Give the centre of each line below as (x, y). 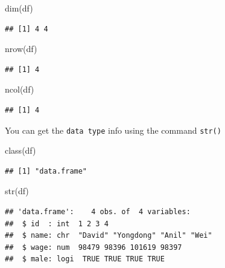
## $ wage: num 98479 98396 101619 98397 (93, 247)
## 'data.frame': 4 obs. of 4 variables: (98, 212)
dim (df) (19, 8)
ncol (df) (20, 89)
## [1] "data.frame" (46, 171)
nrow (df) (21, 49)
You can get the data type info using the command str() (113, 130)
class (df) (21, 150)
